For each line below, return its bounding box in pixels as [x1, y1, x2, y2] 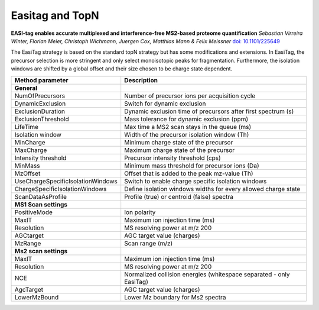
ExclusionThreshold [14, 115, 69, 123]
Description [124, 76, 158, 84]
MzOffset [14, 169, 41, 177]
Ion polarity [124, 208, 156, 216]
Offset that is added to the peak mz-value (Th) [124, 169, 253, 177]
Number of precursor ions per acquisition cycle [124, 92, 256, 100]
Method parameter [14, 76, 69, 84]
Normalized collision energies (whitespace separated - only [124, 270, 290, 278]
